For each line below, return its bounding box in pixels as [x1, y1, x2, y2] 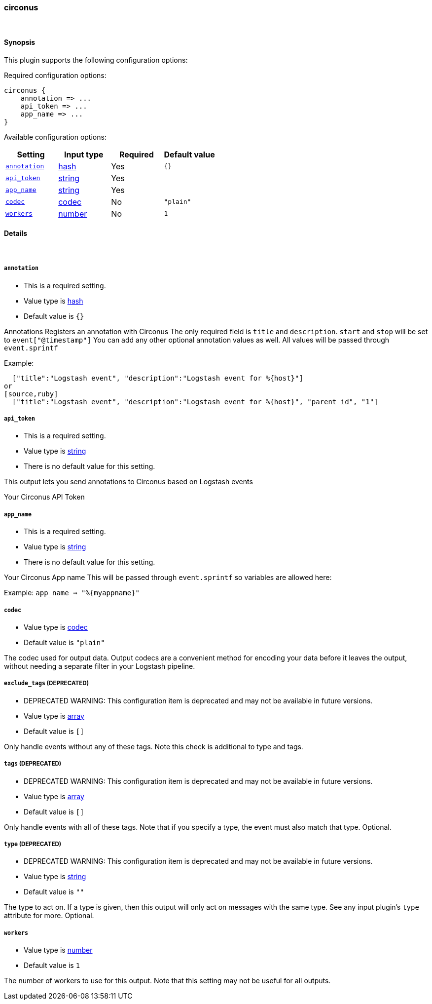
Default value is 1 [24, 961, 80, 970]
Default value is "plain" [24, 638, 105, 647]
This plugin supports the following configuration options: [4, 55, 188, 64]
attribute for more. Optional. [4, 911, 94, 920]
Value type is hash [24, 296, 83, 305]
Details [4, 229, 28, 238]
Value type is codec [24, 622, 88, 631]
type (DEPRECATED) [4, 840, 62, 848]
